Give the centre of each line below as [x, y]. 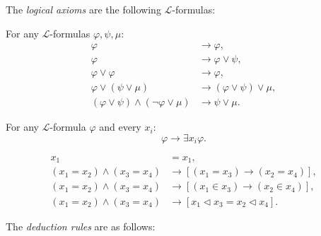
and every [120, 127]
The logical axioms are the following [83, 9]
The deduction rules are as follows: [81, 226]
